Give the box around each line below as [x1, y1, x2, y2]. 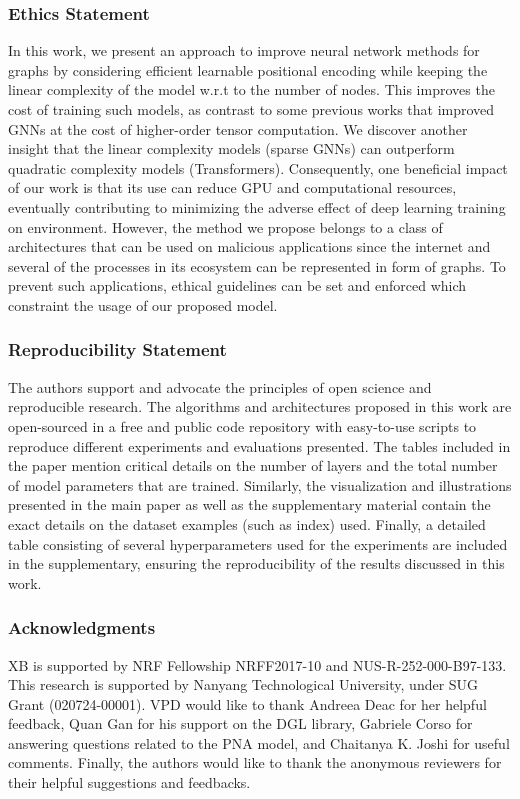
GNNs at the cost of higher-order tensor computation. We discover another [8, 118, 468, 139]
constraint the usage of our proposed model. [8, 294, 278, 315]
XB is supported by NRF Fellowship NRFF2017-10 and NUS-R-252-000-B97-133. [8, 654, 507, 675]
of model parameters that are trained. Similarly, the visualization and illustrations [8, 474, 512, 495]
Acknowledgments [8, 615, 156, 640]
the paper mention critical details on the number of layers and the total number [8, 455, 498, 476]
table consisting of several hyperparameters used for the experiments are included [8, 533, 508, 554]
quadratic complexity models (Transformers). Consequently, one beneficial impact [8, 157, 508, 178]
